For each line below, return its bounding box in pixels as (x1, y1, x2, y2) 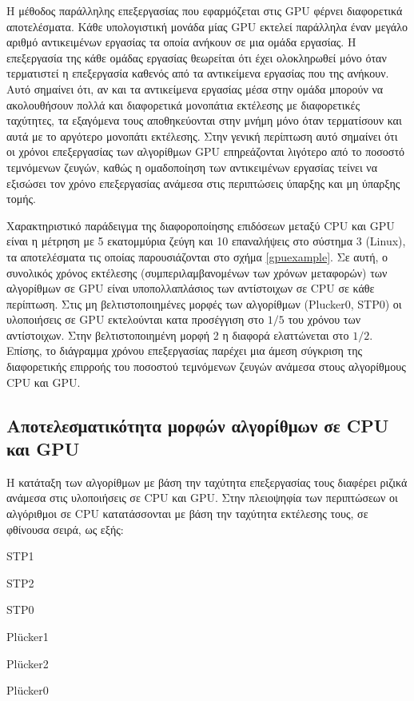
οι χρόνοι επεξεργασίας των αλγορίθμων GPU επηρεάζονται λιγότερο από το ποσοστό (6, 143, 405, 160)
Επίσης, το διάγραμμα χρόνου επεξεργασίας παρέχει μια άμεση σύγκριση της (6, 342, 363, 359)
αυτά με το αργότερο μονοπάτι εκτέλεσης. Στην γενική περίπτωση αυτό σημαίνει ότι (6, 127, 398, 144)
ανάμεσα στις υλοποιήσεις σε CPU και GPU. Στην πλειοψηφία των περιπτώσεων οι (6, 489, 398, 506)
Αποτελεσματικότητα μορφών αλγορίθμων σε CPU (6, 412, 389, 437)
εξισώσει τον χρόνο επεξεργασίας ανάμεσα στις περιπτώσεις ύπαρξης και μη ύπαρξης (6, 174, 400, 191)
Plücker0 (6, 682, 49, 699)
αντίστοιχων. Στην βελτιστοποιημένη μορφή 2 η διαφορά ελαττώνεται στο (6, 326, 349, 343)
